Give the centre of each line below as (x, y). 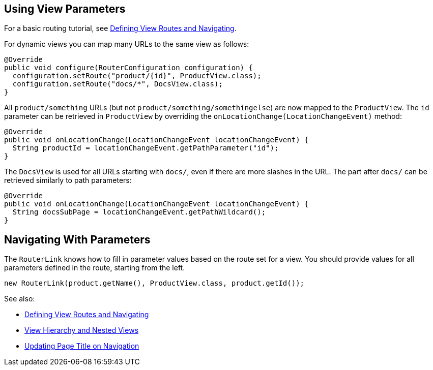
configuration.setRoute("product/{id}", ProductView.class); (137, 76)
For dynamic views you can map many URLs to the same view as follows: (127, 44)
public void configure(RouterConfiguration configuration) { (128, 68)
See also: (20, 299)
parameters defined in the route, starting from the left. (95, 268)
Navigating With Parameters (77, 239)
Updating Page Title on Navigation (82, 346)
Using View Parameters (65, 9)
